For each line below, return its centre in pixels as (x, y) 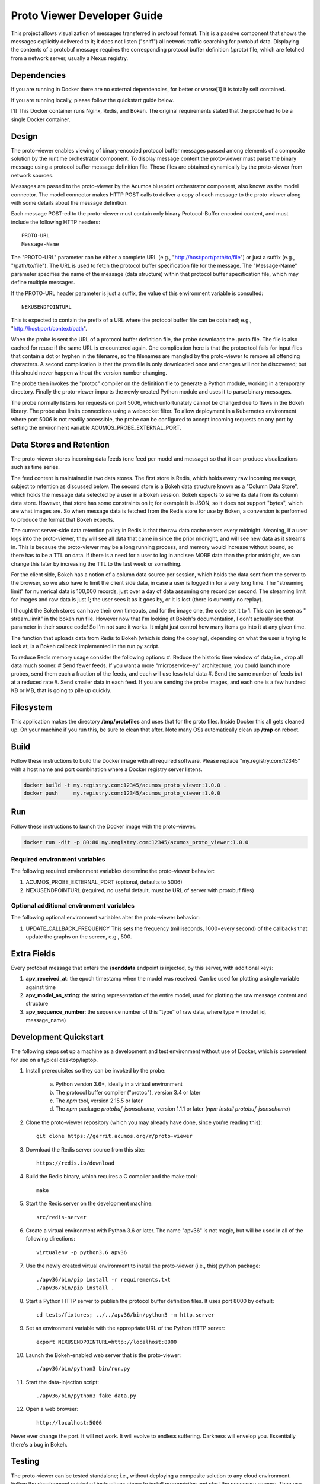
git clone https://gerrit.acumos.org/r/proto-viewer (114, 1136)
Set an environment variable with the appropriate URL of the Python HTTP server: (125, 1328)
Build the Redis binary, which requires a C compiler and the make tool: (111, 1177)
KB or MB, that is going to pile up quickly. (61, 690)
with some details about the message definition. (70, 203)
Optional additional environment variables (73, 905)
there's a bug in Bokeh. (39, 1444)
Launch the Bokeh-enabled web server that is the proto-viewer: (103, 1355)
